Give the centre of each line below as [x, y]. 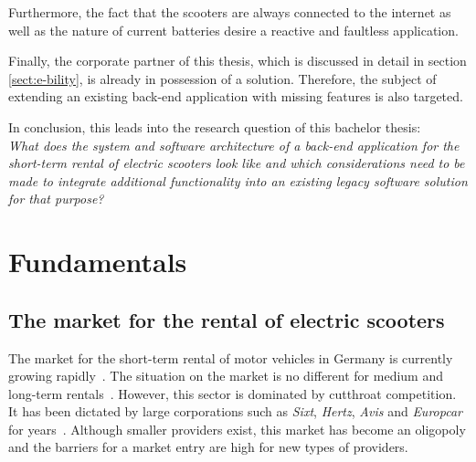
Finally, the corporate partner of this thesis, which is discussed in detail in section [238, 61]
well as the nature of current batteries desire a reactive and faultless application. [233, 30]
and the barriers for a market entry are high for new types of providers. [208, 447]
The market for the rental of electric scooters [227, 319]
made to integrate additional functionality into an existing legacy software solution [238, 180]
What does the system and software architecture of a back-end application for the [234, 145]
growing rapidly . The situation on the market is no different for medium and [226, 376]
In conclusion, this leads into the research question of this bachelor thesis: [215, 126]
